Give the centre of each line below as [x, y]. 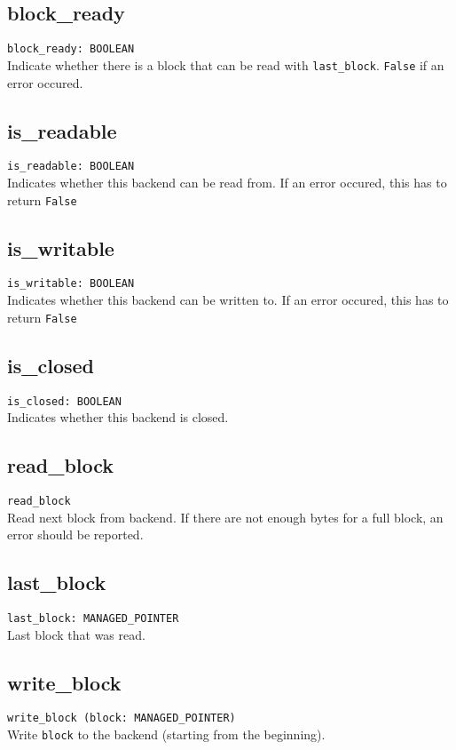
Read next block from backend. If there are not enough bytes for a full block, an [225, 517]
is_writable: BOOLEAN [71, 284]
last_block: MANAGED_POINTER [93, 619]
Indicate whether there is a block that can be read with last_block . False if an [226, 64]
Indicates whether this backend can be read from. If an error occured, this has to [227, 182]
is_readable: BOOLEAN [71, 167]
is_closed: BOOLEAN [64, 401]
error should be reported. [75, 535]
